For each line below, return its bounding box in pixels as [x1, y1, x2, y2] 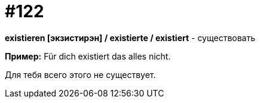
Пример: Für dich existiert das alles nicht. [5, 51, 171, 61]
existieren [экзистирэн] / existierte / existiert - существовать [5, 32, 256, 43]
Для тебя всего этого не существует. [5, 69, 156, 80]
